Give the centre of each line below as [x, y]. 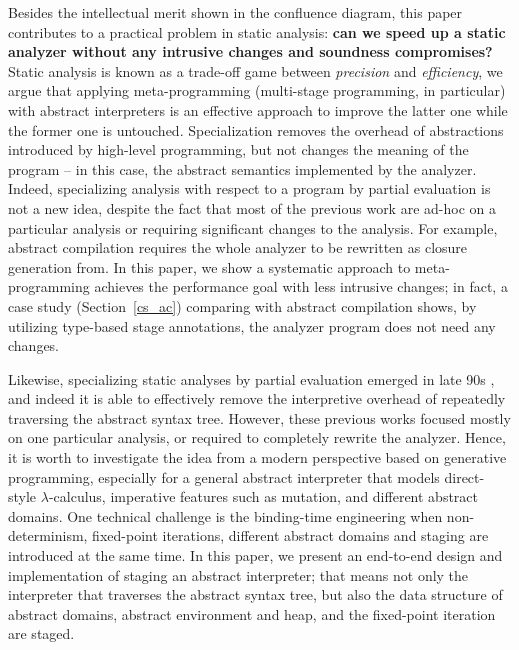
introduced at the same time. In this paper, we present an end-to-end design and [255, 555]
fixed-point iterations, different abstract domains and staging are [290, 535]
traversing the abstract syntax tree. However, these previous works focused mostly [259, 417]
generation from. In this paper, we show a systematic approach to [209, 266]
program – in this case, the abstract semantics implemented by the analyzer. [242, 168]
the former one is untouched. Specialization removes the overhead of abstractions [256, 129]
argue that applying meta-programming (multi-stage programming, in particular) [257, 90]
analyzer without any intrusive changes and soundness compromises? [250, 51]
